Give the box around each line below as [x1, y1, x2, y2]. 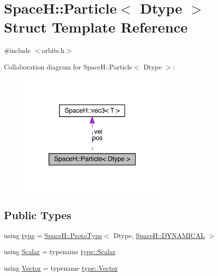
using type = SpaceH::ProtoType [4, 230, 102, 240]
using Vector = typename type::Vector [4, 262, 118, 273]
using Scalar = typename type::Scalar [4, 246, 116, 257]
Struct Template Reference [4, 17, 188, 37]
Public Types [4, 207, 72, 222]
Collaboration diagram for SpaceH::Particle [4, 61, 132, 71]
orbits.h [42, 45, 65, 55]
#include [4, 45, 31, 55]
